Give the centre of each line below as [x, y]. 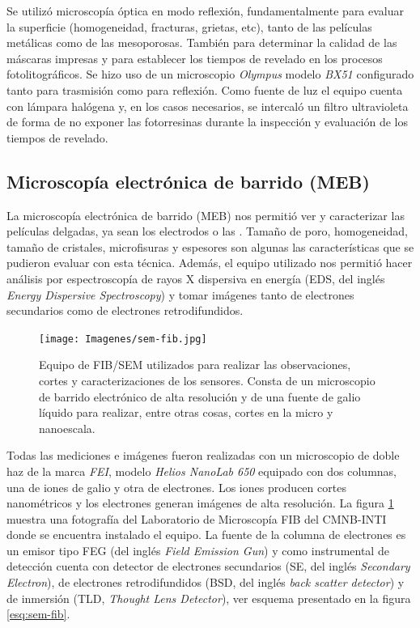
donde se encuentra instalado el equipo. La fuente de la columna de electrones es [206, 535]
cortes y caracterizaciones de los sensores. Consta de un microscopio [207, 380]
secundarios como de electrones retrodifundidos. [125, 310]
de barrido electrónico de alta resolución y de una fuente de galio [200, 396]
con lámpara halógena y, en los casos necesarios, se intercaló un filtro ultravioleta [208, 106]
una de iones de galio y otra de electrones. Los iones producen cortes [176, 487]
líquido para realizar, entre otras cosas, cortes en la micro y [186, 412]
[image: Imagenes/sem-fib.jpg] [123, 339]
